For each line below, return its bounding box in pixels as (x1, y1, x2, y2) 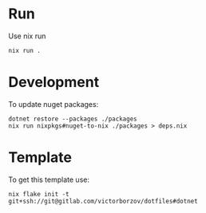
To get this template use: (8, 175, 90, 184)
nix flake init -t (8, 190, 69, 198)
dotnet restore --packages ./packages (8, 115, 137, 123)
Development (8, 73, 100, 92)
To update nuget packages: (8, 99, 99, 108)
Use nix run (8, 31, 46, 41)
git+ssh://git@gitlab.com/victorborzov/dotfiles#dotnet (8, 197, 198, 205)
